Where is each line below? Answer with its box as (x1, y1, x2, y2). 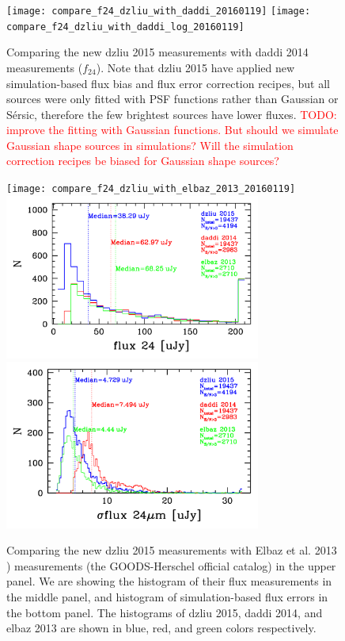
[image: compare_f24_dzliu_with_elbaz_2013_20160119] (6, 183, 296, 195)
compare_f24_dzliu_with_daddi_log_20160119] (6, 21, 245, 33)
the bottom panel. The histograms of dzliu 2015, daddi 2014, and (6, 604, 323, 620)
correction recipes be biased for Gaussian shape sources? (6, 152, 279, 169)
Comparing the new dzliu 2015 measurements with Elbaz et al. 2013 (6, 542, 337, 558)
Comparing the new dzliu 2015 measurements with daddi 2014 (6, 44, 309, 60)
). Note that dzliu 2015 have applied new (96, 59, 295, 75)
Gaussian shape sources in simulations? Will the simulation (6, 136, 294, 153)
